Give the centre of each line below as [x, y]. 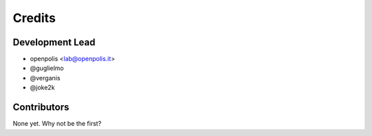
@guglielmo [47, 68]
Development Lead [54, 42]
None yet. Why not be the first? [57, 124]
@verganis [45, 78]
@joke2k [42, 88]
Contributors [41, 107]
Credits [34, 18]
